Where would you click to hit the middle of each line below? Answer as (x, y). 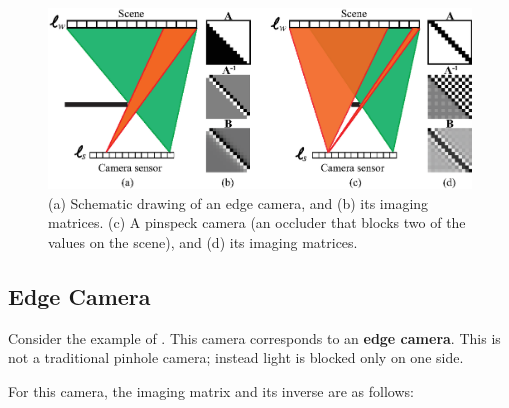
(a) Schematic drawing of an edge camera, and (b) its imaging (238, 202)
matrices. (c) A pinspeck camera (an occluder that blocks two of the (257, 222)
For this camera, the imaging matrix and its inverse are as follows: (211, 390)
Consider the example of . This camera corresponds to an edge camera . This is (254, 337)
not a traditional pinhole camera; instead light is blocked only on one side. (236, 357)
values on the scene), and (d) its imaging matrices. (203, 241)
